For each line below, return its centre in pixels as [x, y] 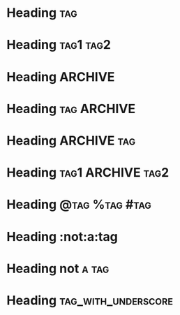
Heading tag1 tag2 [59, 45]
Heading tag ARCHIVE [71, 109]
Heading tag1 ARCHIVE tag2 [88, 173]
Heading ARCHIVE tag [71, 140]
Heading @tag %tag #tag [79, 205]
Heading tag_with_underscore [90, 300]
